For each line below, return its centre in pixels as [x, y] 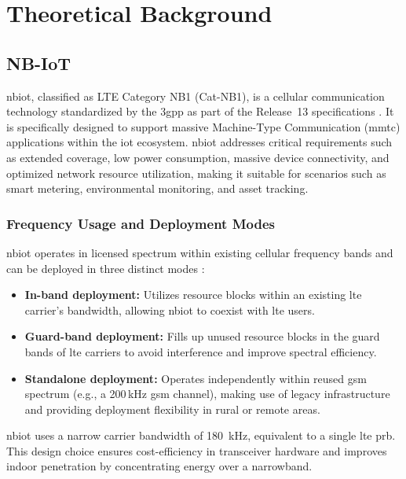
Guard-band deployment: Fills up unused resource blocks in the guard [202, 336]
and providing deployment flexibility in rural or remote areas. [172, 409]
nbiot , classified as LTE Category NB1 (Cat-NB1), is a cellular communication [196, 96]
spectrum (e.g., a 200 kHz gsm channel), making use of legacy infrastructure [207, 394]
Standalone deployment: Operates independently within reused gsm [196, 378]
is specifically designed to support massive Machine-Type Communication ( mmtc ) [203, 126]
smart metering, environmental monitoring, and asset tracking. [157, 188]
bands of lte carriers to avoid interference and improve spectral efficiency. [201, 351]
